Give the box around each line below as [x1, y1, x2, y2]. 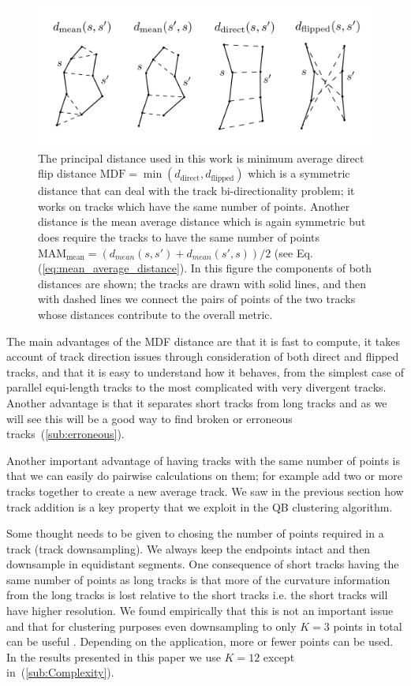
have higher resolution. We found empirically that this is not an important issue [6, 602, 394, 619]
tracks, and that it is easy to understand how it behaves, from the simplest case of [6, 363, 404, 380]
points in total [333, 617, 402, 634]
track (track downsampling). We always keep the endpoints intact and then [6, 540, 371, 557]
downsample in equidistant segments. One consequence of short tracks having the [6, 556, 399, 572]
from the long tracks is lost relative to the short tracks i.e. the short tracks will [6, 587, 388, 603]
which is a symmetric [248, 165, 350, 182]
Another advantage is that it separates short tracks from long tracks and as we [6, 394, 387, 410]
